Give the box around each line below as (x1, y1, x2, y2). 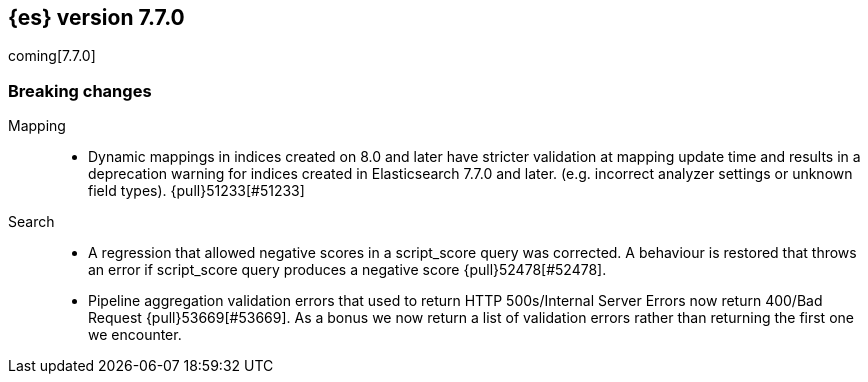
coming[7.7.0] (8, 47, 96, 65)
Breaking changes (8, 80, 152, 101)
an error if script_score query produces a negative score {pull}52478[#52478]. (88, 261, 607, 279)
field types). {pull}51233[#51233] (88, 182, 305, 200)
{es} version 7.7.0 (8, 5, 185, 30)
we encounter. (88, 326, 182, 344)
